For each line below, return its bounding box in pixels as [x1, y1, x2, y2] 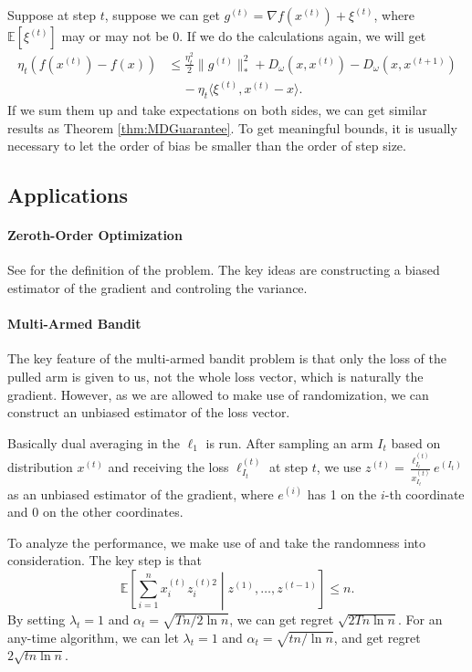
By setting [7, 609, 66, 628]
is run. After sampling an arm [205, 433, 373, 452]
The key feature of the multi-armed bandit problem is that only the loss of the [7, 349, 447, 368]
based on [391, 433, 441, 452]
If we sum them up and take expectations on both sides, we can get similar [7, 100, 427, 120]
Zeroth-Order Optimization [7, 226, 183, 245]
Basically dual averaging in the [7, 433, 180, 452]
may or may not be [61, 26, 169, 45]
